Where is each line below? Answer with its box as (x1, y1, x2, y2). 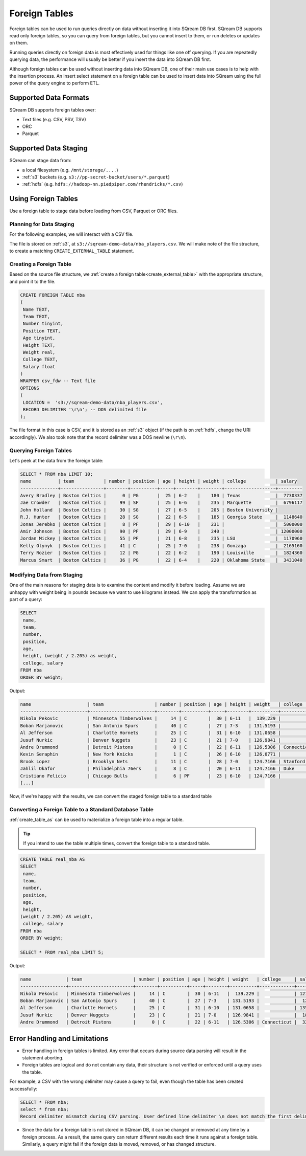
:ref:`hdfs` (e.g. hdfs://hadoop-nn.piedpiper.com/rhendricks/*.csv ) (22, 181, 183, 187)
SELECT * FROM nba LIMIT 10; (20, 471, 93, 477)
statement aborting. (22, 1055, 64, 1061)
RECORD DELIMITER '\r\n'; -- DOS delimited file (23, 407, 147, 413)
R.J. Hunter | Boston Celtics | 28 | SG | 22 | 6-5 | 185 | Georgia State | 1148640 (20, 514, 303, 520)
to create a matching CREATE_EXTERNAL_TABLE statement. (9, 248, 135, 254)
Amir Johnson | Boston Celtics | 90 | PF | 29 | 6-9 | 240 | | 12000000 (20, 528, 303, 535)
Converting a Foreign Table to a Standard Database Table (9, 806, 154, 813)
